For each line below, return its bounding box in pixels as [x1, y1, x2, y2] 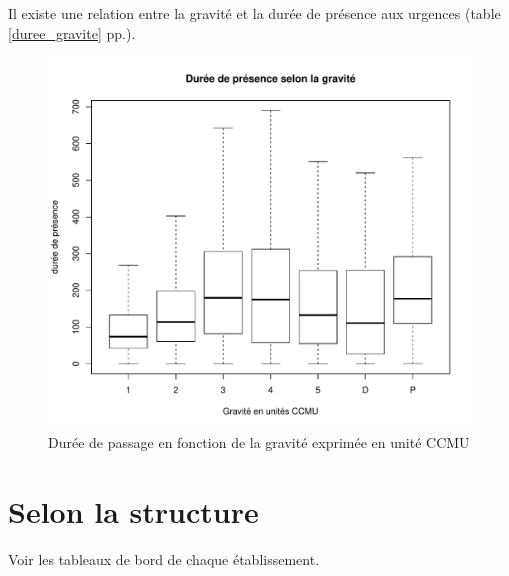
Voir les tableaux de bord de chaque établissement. [8, 548, 320, 569]
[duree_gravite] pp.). [8, 22, 136, 43]
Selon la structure [8, 490, 259, 531]
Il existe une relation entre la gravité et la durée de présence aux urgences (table [8, 3, 501, 23]
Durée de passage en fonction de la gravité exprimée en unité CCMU [48, 431, 470, 452]
